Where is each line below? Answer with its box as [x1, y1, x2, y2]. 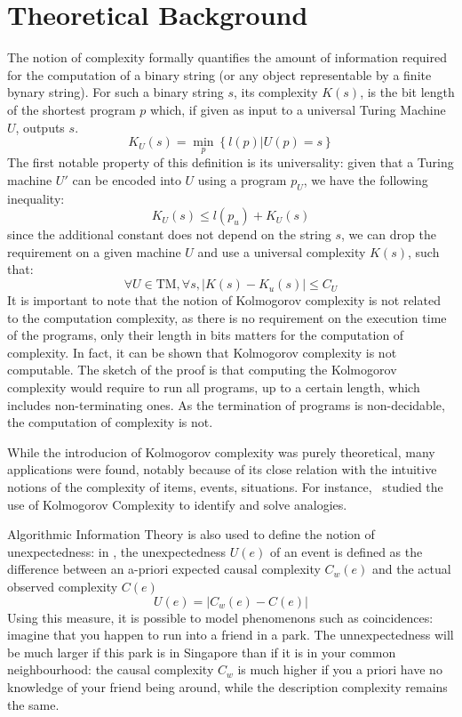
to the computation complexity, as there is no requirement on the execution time [7, 308, 447, 326]
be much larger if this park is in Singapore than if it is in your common [7, 642, 396, 661]
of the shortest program [7, 100, 136, 118]
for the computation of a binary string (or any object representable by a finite [7, 65, 432, 84]
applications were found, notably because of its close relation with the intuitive [7, 460, 437, 479]
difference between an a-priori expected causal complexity [7, 560, 321, 578]
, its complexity [233, 83, 318, 101]
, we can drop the [341, 225, 436, 244]
